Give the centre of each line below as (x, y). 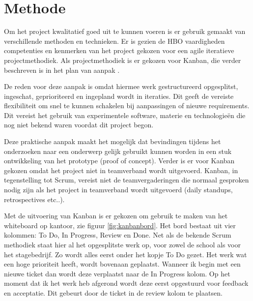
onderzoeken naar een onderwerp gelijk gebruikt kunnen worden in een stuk (118, 151)
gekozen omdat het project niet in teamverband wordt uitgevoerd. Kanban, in (121, 170)
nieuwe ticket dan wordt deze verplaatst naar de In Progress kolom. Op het (117, 273)
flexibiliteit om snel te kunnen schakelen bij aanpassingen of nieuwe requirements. (127, 105)
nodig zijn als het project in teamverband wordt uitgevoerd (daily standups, (118, 190)
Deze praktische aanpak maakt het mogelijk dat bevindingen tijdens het (112, 141)
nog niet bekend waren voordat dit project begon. (79, 125)
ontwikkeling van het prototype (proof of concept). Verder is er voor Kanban (119, 161)
